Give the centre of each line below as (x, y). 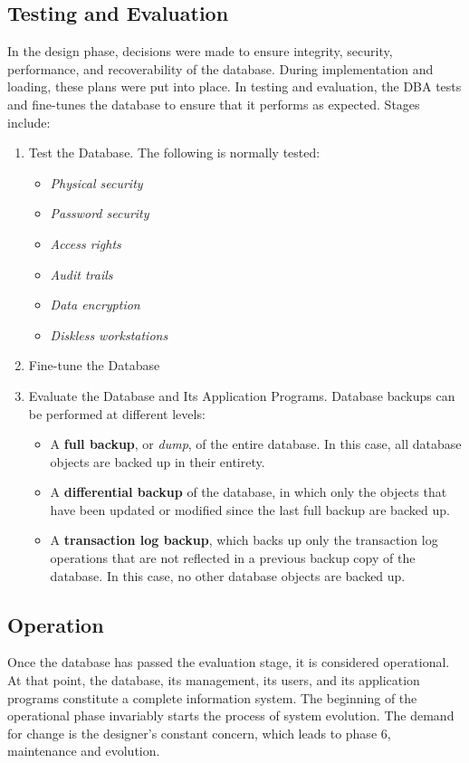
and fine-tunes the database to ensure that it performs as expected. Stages (214, 104)
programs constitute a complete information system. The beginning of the (212, 697)
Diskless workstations (109, 334)
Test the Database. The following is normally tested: (174, 153)
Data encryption (95, 305)
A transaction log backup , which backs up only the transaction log (244, 540)
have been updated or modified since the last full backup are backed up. (250, 509)
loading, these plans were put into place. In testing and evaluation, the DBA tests (234, 86)
